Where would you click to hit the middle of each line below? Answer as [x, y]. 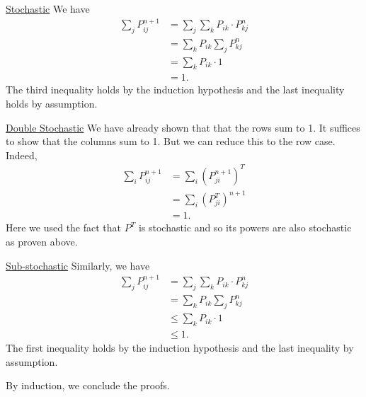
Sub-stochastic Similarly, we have [78, 265]
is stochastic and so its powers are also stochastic [245, 228]
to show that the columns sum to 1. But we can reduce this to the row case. [171, 141]
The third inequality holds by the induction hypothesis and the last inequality [175, 90]
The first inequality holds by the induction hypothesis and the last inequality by [180, 348]
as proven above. [42, 242]
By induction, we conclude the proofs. [88, 385]
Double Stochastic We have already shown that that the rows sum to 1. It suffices [183, 127]
